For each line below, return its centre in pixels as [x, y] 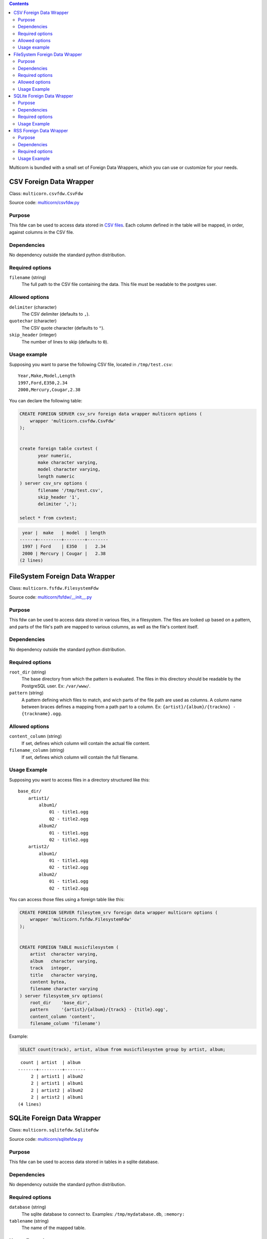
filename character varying [64, 989]
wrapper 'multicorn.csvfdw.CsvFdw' [73, 421]
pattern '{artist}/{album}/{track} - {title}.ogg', [99, 1010]
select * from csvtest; [48, 518]
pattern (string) [26, 693]
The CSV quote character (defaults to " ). [63, 328]
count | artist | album [51, 1063]
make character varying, [68, 463]
